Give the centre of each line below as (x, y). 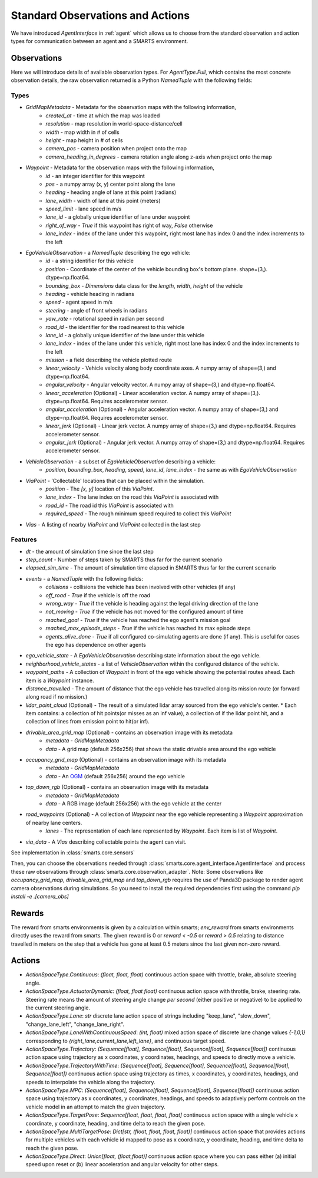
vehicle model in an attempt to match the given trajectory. (96, 1107)
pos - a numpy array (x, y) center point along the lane (110, 184)
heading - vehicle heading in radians (90, 294)
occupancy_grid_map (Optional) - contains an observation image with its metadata (126, 760)
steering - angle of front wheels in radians (97, 310)
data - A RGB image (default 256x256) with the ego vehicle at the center (134, 803)
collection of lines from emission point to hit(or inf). (88, 722)
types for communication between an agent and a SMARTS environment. (100, 41)
